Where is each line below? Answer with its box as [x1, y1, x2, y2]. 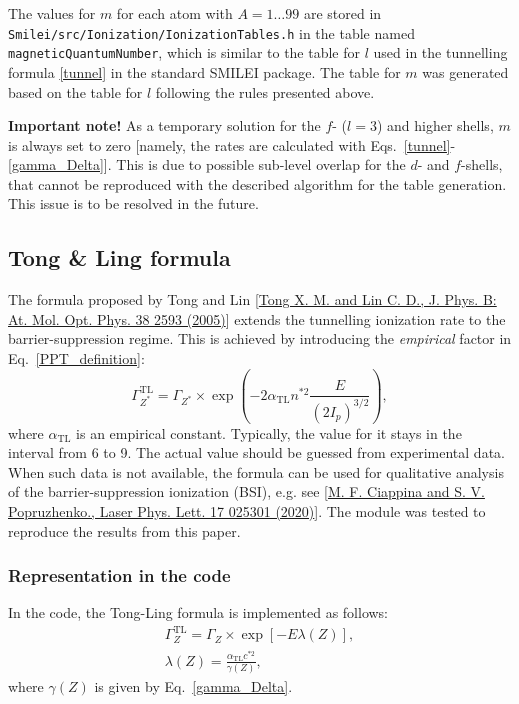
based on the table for [8, 81, 143, 102]
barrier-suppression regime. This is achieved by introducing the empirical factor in [8, 328, 512, 349]
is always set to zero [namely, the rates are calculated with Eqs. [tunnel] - [8, 134, 456, 155]
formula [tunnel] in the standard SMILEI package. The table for [8, 61, 401, 82]
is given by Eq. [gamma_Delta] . [94, 676, 293, 697]
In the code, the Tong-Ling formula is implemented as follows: [8, 602, 389, 623]
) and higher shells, [376, 115, 494, 136]
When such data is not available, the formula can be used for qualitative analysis [8, 461, 504, 482]
